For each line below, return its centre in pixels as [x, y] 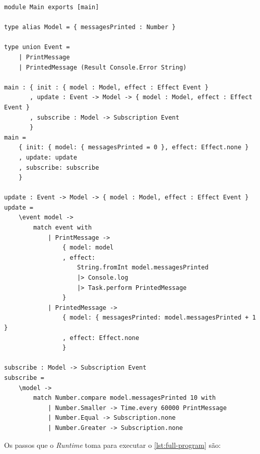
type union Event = [37, 47]
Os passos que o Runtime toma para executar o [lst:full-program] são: [112, 445]
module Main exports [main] [52, 7]
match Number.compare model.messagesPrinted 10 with [125, 398]
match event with [62, 228]
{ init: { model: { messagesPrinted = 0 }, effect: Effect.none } [134, 147]
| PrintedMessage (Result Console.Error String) [102, 67]
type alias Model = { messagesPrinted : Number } [90, 27]
